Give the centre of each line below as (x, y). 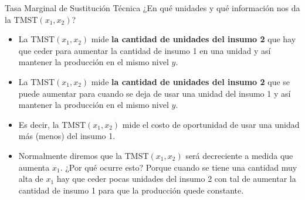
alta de (31, 179)
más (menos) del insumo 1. (67, 136)
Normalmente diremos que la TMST (84, 155)
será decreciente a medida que (239, 155)
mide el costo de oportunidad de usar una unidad (211, 124)
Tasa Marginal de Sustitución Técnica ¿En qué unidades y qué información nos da (152, 8)
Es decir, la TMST (52, 124)
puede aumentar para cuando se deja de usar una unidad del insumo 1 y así (155, 93)
